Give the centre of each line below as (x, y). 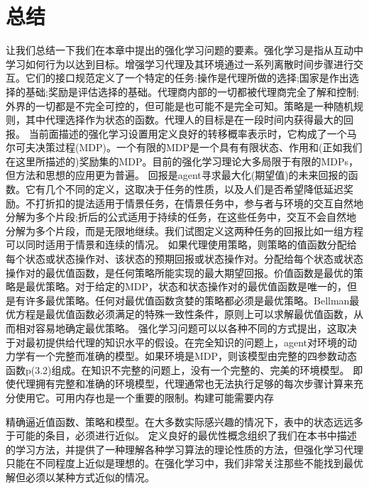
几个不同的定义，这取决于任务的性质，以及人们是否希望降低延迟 (194, 189)
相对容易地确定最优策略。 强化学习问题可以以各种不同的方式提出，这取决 (186, 328)
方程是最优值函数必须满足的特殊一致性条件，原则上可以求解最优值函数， (184, 314)
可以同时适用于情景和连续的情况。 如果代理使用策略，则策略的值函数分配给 (181, 244)
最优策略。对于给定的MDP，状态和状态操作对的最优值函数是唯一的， (186, 286)
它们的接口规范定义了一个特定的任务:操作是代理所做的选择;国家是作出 (187, 78)
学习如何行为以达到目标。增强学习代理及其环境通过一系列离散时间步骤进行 (180, 64)
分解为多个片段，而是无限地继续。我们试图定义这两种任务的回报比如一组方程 (184, 230)
